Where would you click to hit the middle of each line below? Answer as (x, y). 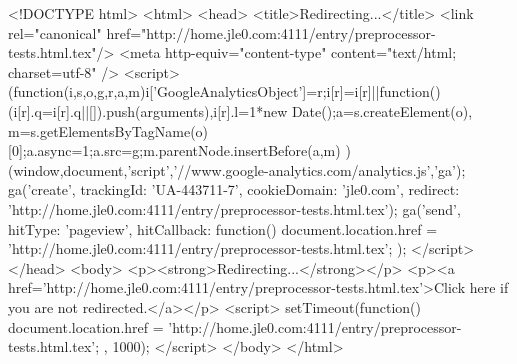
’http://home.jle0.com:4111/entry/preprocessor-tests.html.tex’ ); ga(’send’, (234, 208)
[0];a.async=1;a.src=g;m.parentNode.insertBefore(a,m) (174, 150)
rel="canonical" (55, 32)
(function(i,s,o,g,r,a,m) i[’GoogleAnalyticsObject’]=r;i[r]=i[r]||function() (224, 91)
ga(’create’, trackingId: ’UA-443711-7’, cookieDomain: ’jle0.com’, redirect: (234, 189)
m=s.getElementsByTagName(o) (108, 130)
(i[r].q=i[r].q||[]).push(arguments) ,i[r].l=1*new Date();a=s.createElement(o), (240, 110)
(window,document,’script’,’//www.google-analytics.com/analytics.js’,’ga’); (237, 169)
